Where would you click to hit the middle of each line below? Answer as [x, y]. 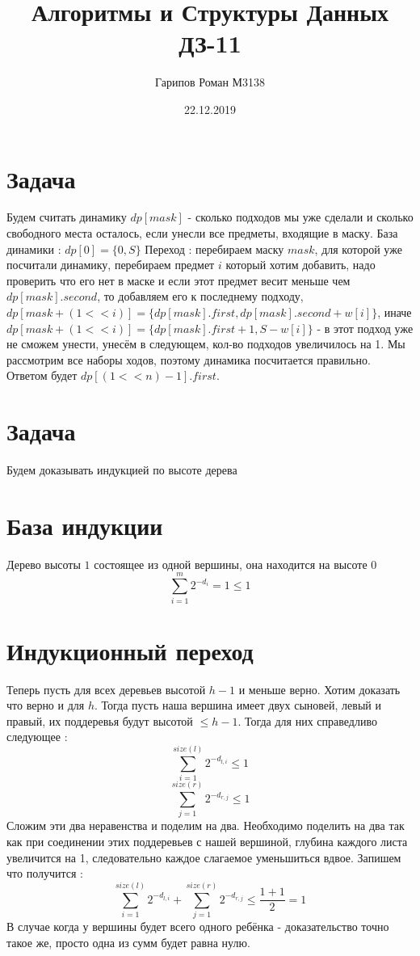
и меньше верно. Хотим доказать [319, 689]
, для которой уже [358, 248]
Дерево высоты [44, 564]
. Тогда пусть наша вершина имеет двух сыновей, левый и [237, 705]
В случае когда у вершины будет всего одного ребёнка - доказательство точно [198, 926]
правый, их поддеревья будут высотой [100, 720]
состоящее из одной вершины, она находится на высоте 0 [235, 564]
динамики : [34, 248]
